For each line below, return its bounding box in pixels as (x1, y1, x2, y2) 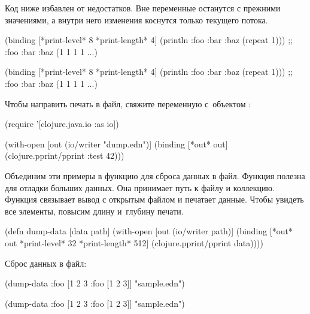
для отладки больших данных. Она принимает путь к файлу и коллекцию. (5, 181, 275, 194)
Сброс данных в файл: (5, 256, 87, 269)
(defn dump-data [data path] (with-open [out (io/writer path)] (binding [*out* (5, 225, 293, 237)
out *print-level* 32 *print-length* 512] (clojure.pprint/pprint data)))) (5, 236, 263, 249)
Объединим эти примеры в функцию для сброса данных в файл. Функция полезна (5, 169, 305, 182)
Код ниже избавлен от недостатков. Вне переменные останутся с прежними (5, 2, 281, 14)
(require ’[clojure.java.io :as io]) (5, 117, 119, 130)
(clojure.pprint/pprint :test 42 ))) (5, 149, 124, 162)
